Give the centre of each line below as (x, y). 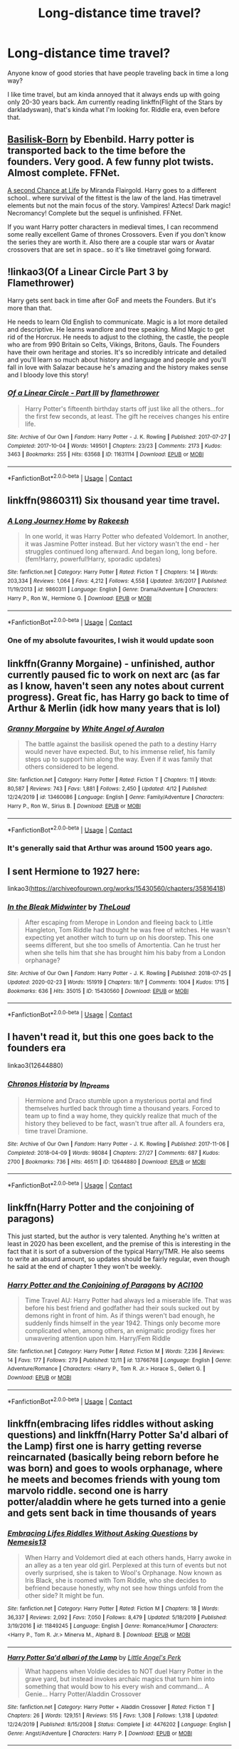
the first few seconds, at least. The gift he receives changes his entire (127, 416)
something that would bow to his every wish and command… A (117, 1686)
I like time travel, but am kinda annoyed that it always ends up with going (114, 94)
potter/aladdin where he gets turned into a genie (117, 1502)
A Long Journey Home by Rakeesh (68, 521)
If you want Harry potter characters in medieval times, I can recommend (113, 227)
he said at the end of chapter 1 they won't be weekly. (85, 1266)
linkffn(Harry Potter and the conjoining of (101, 1208)
